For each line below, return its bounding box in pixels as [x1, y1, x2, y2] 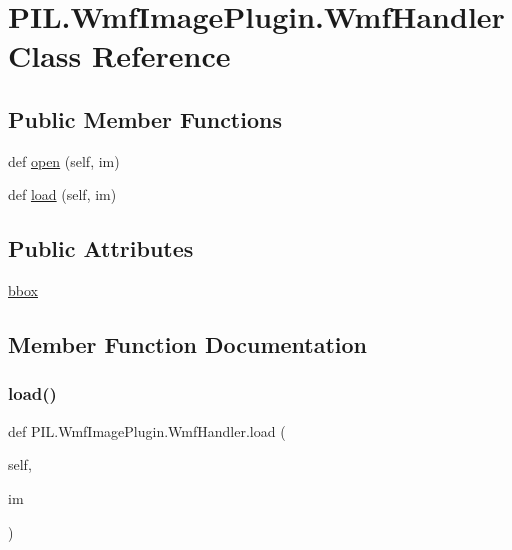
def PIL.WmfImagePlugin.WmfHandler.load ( [8, 420, 286, 441]
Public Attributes [8, 233, 194, 264]
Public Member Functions [8, 103, 282, 134]
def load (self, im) [8, 184, 117, 205]
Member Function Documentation [8, 329, 368, 360]
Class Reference [8, 35, 231, 76]
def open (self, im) [8, 150, 120, 171]
